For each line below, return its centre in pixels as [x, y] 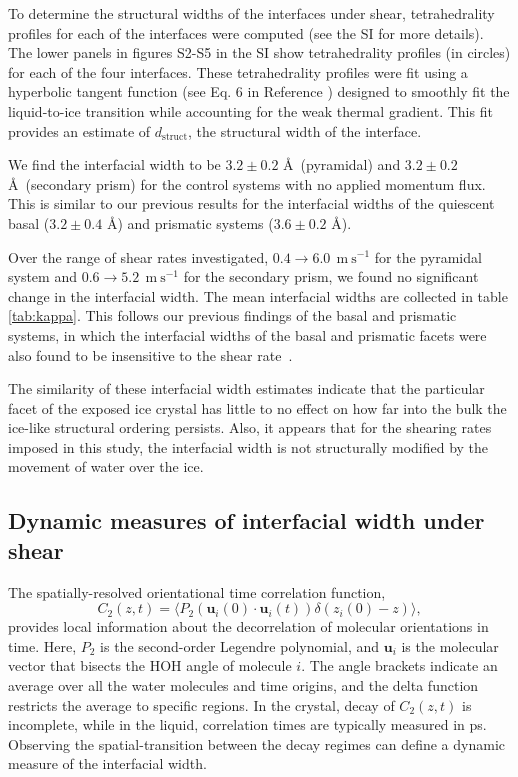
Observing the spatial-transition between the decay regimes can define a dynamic [257, 743]
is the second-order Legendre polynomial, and [240, 645]
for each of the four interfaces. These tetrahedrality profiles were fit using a [238, 71]
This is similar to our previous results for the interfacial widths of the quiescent [251, 203]
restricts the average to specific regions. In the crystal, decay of [201, 704]
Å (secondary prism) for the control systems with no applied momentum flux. [247, 183]
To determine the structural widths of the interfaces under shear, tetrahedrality [251, 13]
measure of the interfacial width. [107, 763]
